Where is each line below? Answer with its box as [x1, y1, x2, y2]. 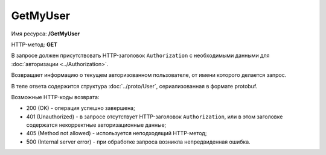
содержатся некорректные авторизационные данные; [26, 121, 167, 129]
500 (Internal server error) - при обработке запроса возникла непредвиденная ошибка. [26, 138, 251, 145]
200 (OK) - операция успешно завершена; [26, 105, 135, 112]
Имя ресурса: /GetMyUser [11, 30, 80, 37]
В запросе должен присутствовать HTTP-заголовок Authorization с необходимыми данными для [11, 52, 270, 59]
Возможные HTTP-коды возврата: [11, 93, 100, 100]
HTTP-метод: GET [11, 41, 57, 48]
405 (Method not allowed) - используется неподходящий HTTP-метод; [26, 130, 207, 137]
